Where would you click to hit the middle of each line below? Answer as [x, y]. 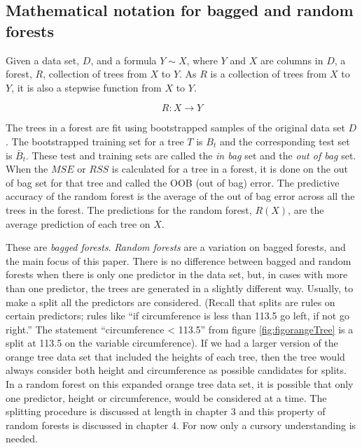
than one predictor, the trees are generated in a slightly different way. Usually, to [180, 288]
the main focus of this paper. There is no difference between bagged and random [179, 260]
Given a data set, [43, 60]
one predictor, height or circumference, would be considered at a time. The [166, 397]
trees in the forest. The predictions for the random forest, [129, 209]
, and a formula [124, 60]
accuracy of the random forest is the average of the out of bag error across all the [180, 196]
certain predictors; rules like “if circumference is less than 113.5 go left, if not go [177, 316]
